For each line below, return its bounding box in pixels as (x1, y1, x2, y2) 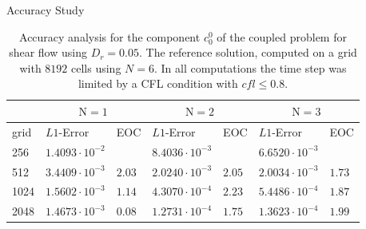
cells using (71, 59, 121, 76)
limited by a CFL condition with (78, 75, 238, 92)
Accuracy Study (6, 2, 85, 18)
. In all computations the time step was (153, 59, 347, 76)
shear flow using (9, 44, 87, 61)
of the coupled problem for (217, 28, 347, 45)
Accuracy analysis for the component (19, 28, 201, 45)
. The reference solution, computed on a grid (139, 44, 357, 61)
